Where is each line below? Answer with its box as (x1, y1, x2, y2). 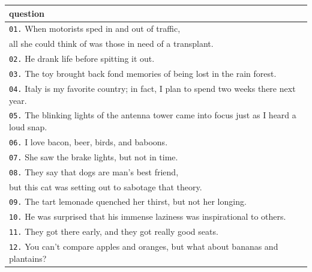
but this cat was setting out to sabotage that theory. (9, 180, 202, 193)
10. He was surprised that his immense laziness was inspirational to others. (9, 210, 286, 223)
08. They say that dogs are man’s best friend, (9, 165, 179, 178)
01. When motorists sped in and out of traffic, (9, 22, 181, 35)
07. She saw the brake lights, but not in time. (9, 150, 178, 163)
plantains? (9, 252, 47, 264)
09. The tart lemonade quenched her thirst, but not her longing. (9, 195, 247, 208)
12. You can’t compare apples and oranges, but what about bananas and (9, 240, 278, 253)
